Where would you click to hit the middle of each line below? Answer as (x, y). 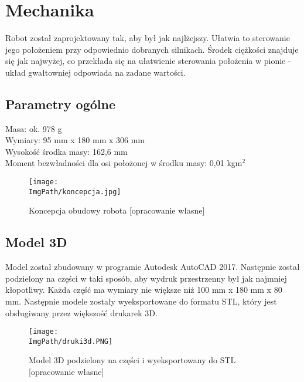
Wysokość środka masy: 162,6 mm (66, 151)
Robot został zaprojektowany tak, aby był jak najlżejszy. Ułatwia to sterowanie (148, 38)
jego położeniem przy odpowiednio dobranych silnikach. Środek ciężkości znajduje (152, 49)
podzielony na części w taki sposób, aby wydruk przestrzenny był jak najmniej (146, 278)
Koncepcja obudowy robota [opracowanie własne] (117, 210)
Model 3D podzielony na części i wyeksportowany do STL (132, 360)
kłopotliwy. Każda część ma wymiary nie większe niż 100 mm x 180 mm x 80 (144, 290)
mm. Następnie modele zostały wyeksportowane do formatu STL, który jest (141, 301)
